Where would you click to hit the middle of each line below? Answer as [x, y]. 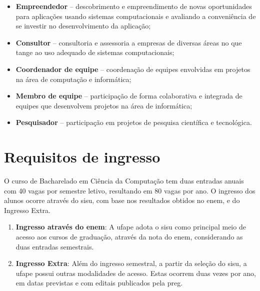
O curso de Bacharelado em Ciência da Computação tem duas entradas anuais [124, 181]
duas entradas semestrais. [55, 246]
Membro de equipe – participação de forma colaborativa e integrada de [129, 96]
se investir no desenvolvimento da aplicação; [83, 26]
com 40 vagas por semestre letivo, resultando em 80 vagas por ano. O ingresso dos [130, 190]
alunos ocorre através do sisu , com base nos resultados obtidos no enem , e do [122, 200]
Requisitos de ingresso [82, 157]
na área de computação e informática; [73, 79]
